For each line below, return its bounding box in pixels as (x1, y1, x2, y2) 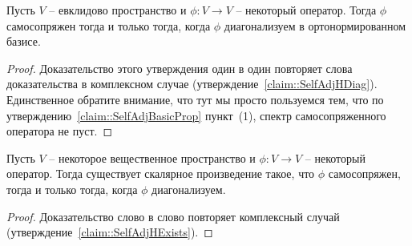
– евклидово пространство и (49, 2, 187, 18)
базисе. (6, 33, 41, 50)
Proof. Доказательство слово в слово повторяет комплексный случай (6, 208, 340, 224)
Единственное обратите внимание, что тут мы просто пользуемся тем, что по (6, 91, 384, 107)
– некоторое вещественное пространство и (49, 149, 256, 166)
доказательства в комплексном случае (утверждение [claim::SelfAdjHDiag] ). (6, 75, 378, 92)
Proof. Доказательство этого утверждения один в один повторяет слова (6, 59, 353, 76)
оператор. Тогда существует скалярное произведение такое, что (6, 165, 315, 182)
